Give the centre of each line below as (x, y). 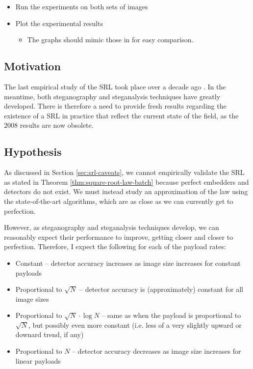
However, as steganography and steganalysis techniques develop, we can (112, 227)
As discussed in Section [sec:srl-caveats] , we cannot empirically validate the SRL (124, 172)
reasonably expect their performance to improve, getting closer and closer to (119, 237)
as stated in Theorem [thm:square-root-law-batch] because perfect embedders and (126, 182)
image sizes (32, 298)
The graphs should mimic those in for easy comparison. (110, 40)
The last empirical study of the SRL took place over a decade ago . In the (115, 86)
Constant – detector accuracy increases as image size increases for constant (128, 263)
